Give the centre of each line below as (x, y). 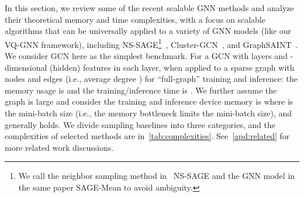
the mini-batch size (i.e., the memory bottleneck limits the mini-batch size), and (148, 113)
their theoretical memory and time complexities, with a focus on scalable (135, 19)
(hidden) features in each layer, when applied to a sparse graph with (172, 67)
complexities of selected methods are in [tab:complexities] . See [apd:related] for (147, 136)
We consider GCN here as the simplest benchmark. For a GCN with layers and (146, 56)
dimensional (26, 67)
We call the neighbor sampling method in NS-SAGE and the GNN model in (157, 176)
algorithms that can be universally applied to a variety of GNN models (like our (148, 31)
